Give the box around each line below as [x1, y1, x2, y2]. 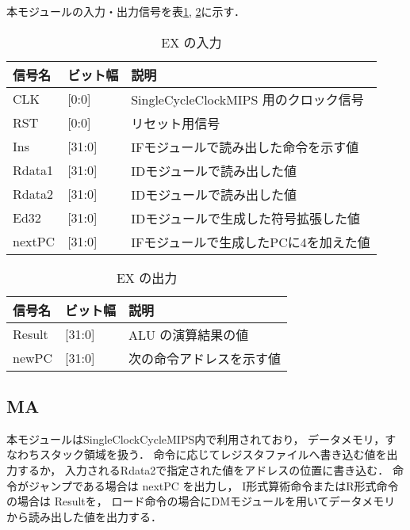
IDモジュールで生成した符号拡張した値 [131, 208, 361, 227]
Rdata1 [13, 161, 53, 180]
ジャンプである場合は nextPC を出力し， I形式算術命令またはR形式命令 [28, 477, 399, 494]
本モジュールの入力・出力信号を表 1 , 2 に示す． [6, 3, 246, 19]
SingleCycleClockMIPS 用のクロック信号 [131, 90, 364, 109]
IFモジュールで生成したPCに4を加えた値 [131, 232, 370, 251]
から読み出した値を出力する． [6, 508, 162, 524]
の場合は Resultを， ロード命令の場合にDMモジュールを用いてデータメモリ [6, 493, 396, 509]
